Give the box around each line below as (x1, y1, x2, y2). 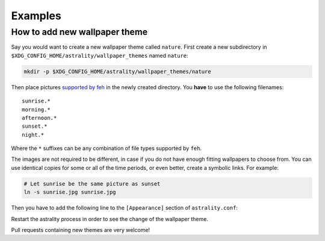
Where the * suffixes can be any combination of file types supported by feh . (11, 145, 202, 152)
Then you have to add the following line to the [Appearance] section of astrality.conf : (11, 204, 238, 211)
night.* (22, 131, 45, 138)
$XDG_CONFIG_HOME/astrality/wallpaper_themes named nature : (11, 52, 189, 59)
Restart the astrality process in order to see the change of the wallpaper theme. (11, 215, 209, 222)
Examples (11, 9, 61, 22)
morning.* (22, 106, 51, 113)
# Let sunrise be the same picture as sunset (23, 180, 161, 187)
